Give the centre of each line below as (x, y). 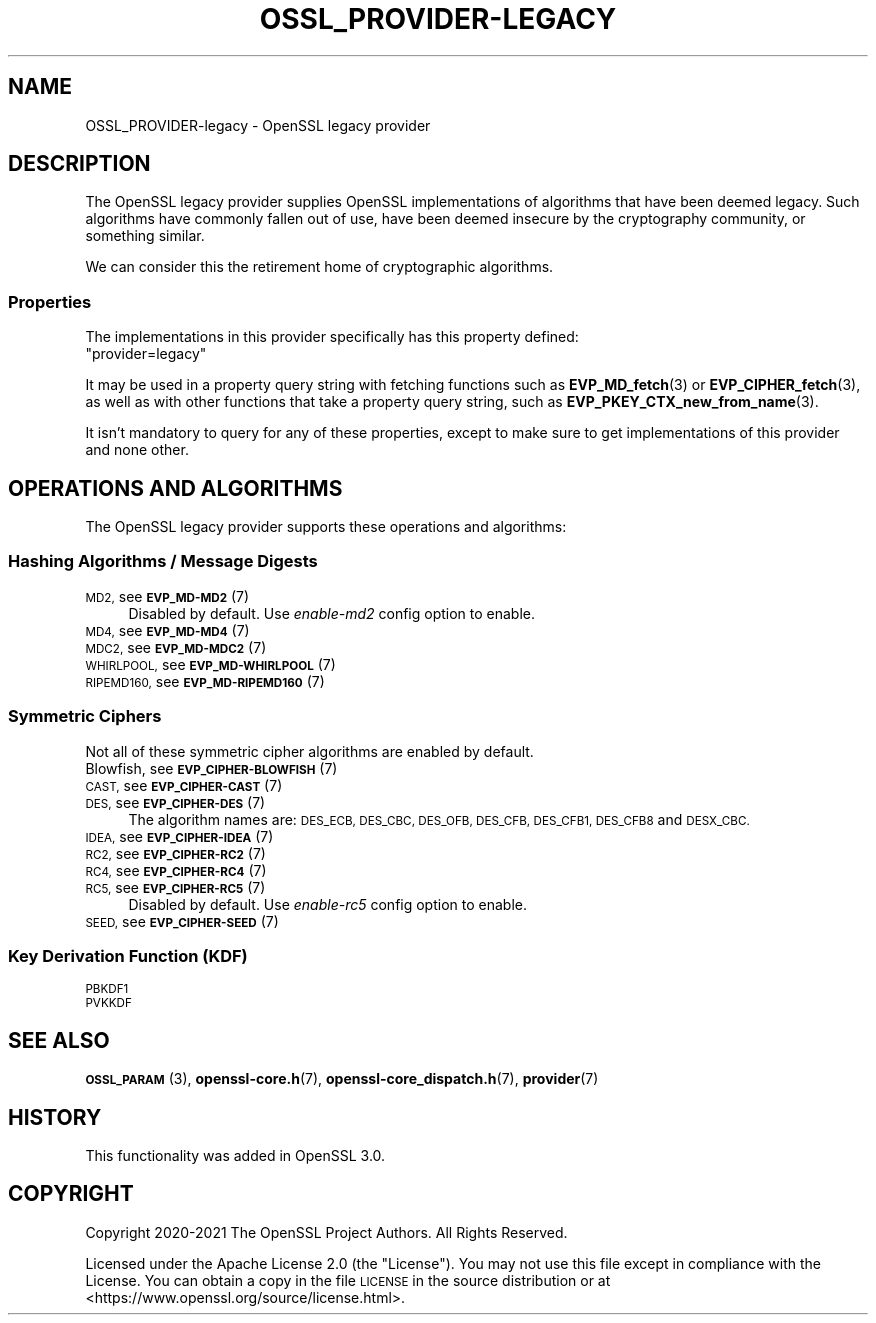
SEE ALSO (59, 1040)
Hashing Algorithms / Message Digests (163, 561)
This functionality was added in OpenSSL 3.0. (235, 1155)
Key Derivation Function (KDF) (128, 955)
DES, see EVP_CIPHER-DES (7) (175, 802)
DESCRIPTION (79, 164)
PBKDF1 (107, 989)
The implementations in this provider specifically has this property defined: (332, 337)
